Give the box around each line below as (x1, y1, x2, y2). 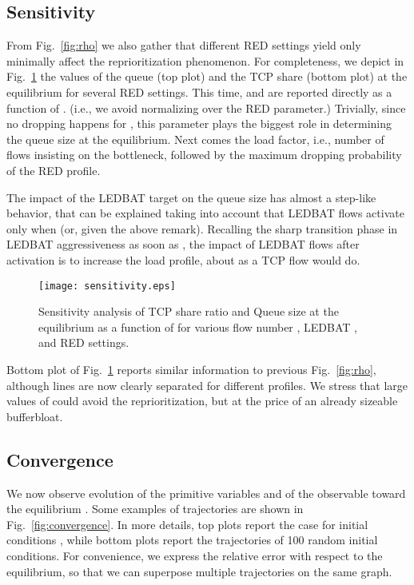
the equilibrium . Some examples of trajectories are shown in (6, 500, 304, 517)
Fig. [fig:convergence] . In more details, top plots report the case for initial (6, 515, 368, 532)
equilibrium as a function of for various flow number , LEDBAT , (38, 318, 357, 335)
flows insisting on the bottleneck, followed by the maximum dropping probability (6, 146, 402, 163)
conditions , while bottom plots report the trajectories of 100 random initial (6, 531, 378, 548)
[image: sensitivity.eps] (38, 280, 176, 292)
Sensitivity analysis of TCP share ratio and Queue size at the (38, 303, 339, 320)
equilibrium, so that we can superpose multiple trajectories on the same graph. (6, 563, 392, 579)
